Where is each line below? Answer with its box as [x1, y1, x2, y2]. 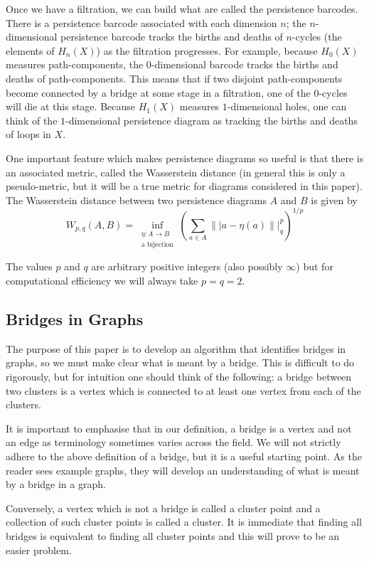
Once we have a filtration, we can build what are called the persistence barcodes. [6, 1, 358, 16]
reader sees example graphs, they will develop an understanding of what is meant [6, 462, 360, 477]
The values [6, 259, 53, 274]
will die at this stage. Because [6, 99, 135, 114]
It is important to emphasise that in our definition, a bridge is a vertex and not [6, 420, 352, 435]
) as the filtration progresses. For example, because [96, 43, 318, 58]
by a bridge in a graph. [6, 477, 106, 492]
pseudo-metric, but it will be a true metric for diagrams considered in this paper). [6, 179, 363, 193]
